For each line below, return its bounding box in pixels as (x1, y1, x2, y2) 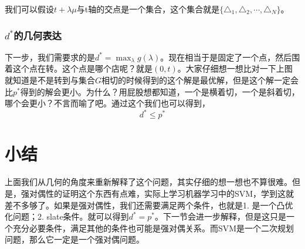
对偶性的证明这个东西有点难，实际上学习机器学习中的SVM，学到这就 (29, 187, 294, 199)
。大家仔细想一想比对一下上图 (177, 62, 293, 75)
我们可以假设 (5, 3, 54, 15)
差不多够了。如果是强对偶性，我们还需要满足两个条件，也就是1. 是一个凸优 (5, 198, 293, 211)
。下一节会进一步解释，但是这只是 (154, 210, 286, 223)
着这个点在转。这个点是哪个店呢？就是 (5, 62, 152, 75)
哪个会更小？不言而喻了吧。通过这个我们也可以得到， (5, 97, 210, 109)
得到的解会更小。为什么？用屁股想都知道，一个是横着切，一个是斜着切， (20, 85, 300, 97)
